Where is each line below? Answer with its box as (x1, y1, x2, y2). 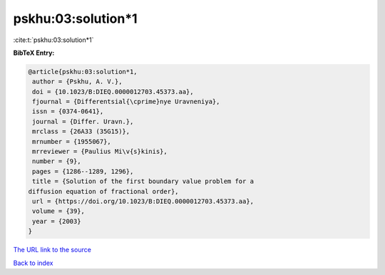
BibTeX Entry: (13, 48, 55, 57)
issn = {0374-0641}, (32, 108, 104, 115)
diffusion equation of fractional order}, (28, 187, 179, 195)
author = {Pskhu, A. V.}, (32, 78, 123, 85)
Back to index (13, 259, 53, 267)
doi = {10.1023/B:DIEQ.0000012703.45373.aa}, (32, 88, 194, 95)
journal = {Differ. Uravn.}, (32, 118, 134, 125)
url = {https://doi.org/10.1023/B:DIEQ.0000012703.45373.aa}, (32, 197, 255, 205)
